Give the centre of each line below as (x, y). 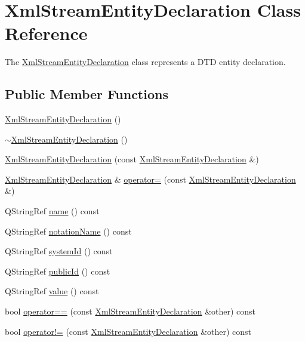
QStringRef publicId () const (58, 271)
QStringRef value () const (52, 291)
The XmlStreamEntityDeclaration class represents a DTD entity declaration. (145, 62)
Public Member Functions (87, 94)
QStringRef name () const (52, 211)
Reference (46, 33)
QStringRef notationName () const (68, 231)
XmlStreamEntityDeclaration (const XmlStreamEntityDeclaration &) (132, 159)
